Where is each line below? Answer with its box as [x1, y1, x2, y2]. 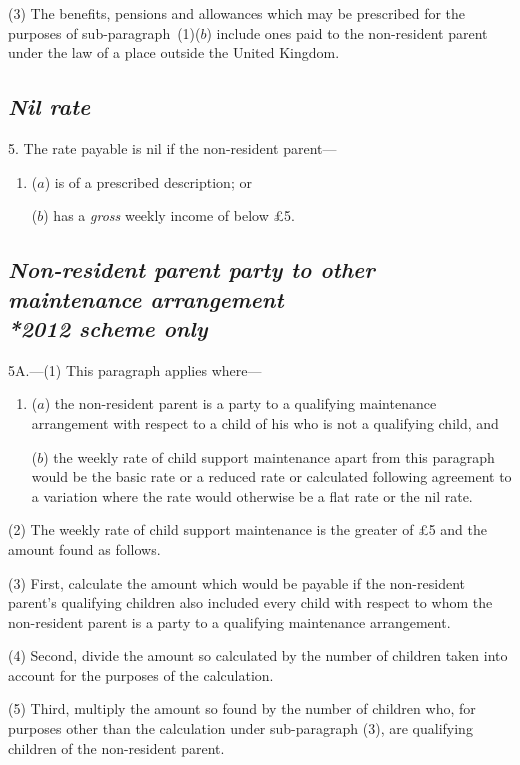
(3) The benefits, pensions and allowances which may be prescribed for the [8, 3, 466, 23]
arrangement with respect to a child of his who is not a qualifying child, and [31, 412, 499, 433]
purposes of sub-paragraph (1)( [8, 22, 201, 43]
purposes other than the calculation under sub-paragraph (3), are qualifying [8, 718, 473, 739]
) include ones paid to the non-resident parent [206, 22, 488, 43]
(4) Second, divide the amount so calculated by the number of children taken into [8, 645, 508, 666]
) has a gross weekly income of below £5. [43, 205, 295, 226]
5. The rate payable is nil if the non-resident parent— [8, 137, 337, 158]
